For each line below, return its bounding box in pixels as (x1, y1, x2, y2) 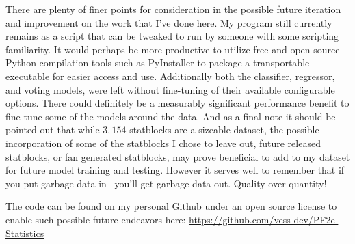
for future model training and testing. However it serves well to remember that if (5, 163, 345, 177)
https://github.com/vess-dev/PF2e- (188, 212, 339, 226)
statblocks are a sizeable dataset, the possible (129, 122, 319, 137)
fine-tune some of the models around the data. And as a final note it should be (5, 109, 336, 123)
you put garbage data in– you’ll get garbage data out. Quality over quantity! (5, 176, 327, 190)
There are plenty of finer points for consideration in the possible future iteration (5, 2, 341, 16)
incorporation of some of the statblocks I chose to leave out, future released (5, 135, 321, 150)
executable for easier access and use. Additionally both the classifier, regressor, (5, 68, 335, 83)
